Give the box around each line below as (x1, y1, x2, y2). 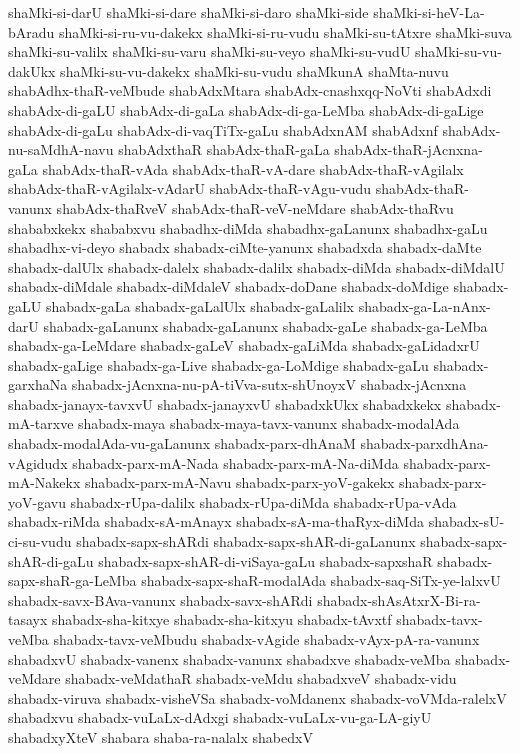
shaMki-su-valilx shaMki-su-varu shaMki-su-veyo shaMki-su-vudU (8, 41, 411, 62)
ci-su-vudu (8, 531, 72, 552)
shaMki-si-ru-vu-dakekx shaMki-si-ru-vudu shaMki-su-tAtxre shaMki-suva (59, 21, 512, 42)
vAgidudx (8, 452, 68, 473)
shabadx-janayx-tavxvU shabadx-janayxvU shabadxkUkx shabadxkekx (8, 393, 442, 414)
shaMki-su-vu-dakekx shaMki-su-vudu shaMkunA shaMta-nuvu (60, 60, 449, 81)
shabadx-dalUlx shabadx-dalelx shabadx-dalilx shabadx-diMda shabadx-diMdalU (8, 256, 505, 277)
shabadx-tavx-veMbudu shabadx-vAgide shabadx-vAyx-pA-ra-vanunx (53, 629, 480, 649)
